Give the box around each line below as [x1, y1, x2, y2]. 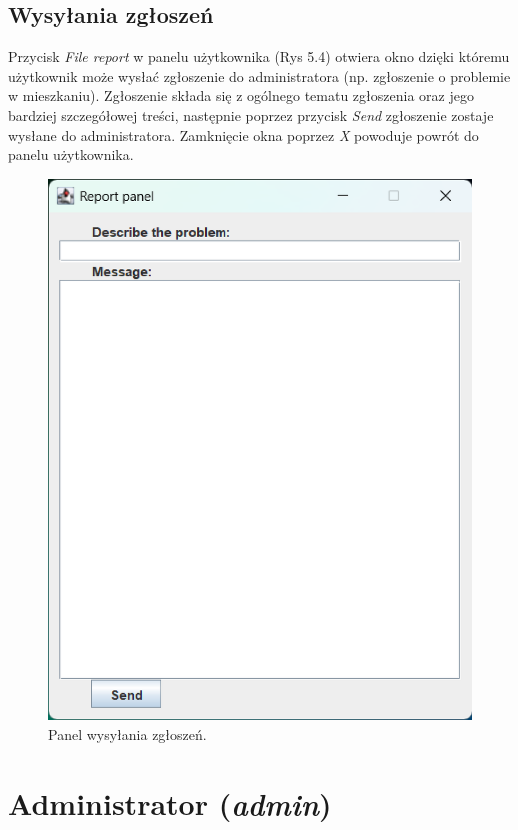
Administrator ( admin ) [8, 782, 332, 824]
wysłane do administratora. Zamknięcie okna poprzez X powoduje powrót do [8, 124, 479, 145]
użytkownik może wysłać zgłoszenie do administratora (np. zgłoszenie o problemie [8, 65, 511, 86]
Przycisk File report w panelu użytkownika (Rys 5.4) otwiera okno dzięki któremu [8, 46, 510, 67]
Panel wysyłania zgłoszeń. [48, 723, 207, 744]
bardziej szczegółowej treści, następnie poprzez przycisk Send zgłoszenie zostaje [8, 104, 494, 125]
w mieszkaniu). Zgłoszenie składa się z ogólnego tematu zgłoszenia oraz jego [8, 85, 474, 106]
